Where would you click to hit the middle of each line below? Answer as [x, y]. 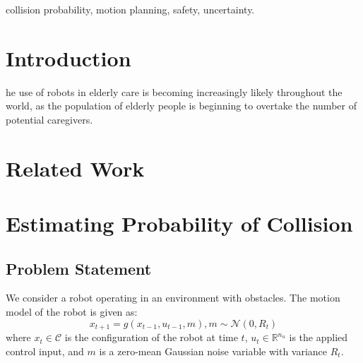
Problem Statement [79, 268]
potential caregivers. [49, 119]
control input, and [45, 351]
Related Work [75, 168]
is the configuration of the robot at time [151, 337]
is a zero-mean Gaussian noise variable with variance [213, 351]
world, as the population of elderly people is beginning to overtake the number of [181, 106]
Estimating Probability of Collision [179, 224]
